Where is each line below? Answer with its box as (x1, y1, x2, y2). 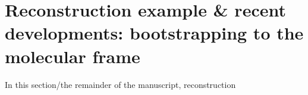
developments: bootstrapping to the (5, 21, 304, 45)
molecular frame (5, 44, 140, 68)
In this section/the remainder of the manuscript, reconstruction (5, 78, 236, 90)
